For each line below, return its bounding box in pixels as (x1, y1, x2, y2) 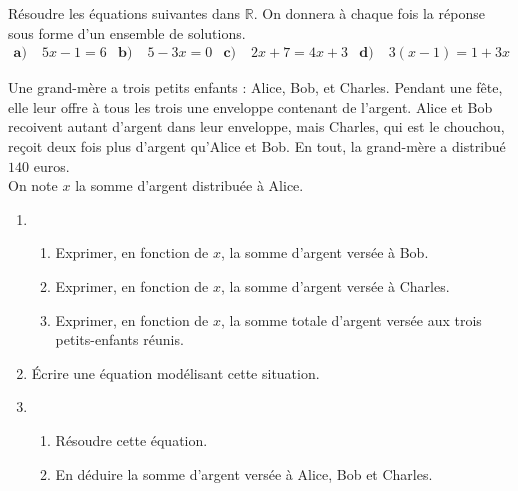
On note (8, 175, 58, 196)
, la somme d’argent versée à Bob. (221, 242, 429, 263)
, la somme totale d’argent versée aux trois (221, 309, 482, 330)
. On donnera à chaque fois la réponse (253, 3, 485, 23)
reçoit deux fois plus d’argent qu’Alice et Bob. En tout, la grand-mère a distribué (8, 136, 506, 156)
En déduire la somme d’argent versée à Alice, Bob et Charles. (55, 463, 433, 484)
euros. (33, 155, 70, 176)
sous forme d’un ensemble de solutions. (8, 22, 246, 43)
